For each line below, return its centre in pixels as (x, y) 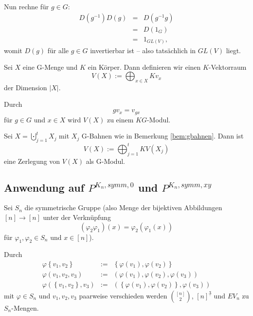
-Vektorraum (227, 67)
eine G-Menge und (50, 67)
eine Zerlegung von (32, 161)
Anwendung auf (44, 187)
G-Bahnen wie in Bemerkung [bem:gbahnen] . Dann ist (163, 136)
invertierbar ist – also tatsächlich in (143, 50)
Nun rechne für (27, 6)
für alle (58, 50)
